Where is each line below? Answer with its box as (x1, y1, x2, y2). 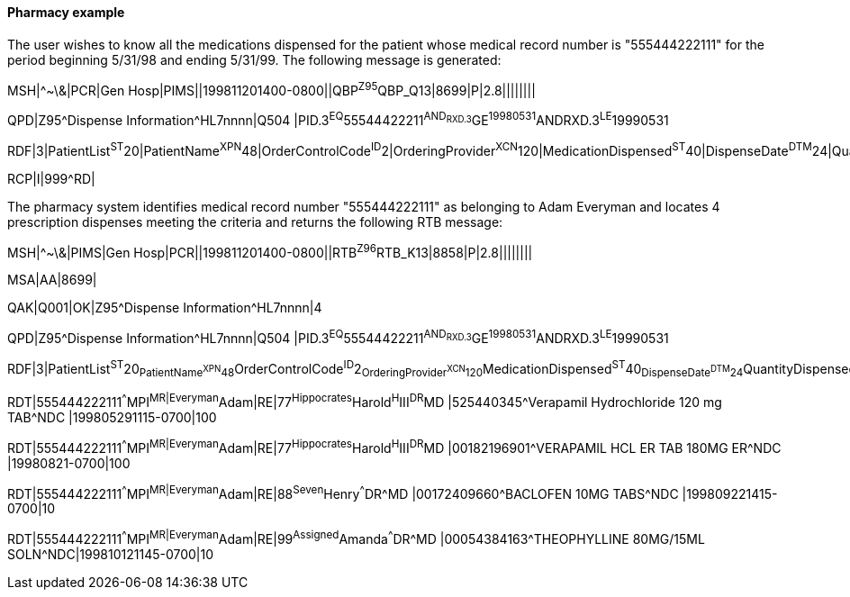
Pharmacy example (7, 5, 125, 20)
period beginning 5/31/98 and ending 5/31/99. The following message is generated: (7, 51, 502, 68)
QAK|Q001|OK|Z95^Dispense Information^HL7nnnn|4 (7, 300, 322, 316)
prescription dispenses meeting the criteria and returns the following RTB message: (7, 213, 503, 230)
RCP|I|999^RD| (7, 170, 95, 186)
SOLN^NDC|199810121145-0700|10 (7, 546, 214, 562)
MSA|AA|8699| (7, 272, 97, 288)
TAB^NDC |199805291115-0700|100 (7, 410, 217, 425)
